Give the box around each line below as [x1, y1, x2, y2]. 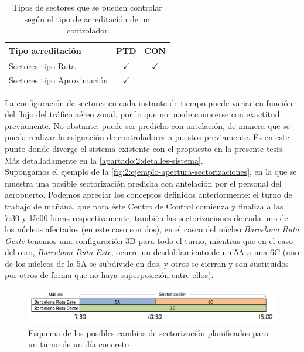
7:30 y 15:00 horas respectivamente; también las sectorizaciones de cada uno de [5, 211, 288, 224]
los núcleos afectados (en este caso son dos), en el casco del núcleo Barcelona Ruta [5, 223, 299, 235]
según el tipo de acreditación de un [24, 12, 151, 25]
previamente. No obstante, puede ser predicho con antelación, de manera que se [5, 119, 290, 131]
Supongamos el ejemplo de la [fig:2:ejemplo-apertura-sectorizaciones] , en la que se [5, 165, 297, 178]
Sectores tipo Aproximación [9, 74, 108, 86]
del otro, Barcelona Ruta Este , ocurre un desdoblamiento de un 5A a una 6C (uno [5, 246, 299, 258]
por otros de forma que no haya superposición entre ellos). [5, 269, 214, 281]
